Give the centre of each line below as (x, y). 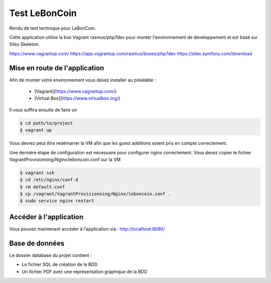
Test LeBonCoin (43, 13)
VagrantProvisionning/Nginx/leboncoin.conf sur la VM (65, 159)
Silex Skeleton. (25, 44)
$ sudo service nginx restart (57, 201)
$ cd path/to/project (46, 123)
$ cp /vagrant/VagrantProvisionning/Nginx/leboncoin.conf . (95, 194)
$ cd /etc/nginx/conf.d (49, 180)
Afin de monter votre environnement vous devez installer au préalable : (83, 80)
